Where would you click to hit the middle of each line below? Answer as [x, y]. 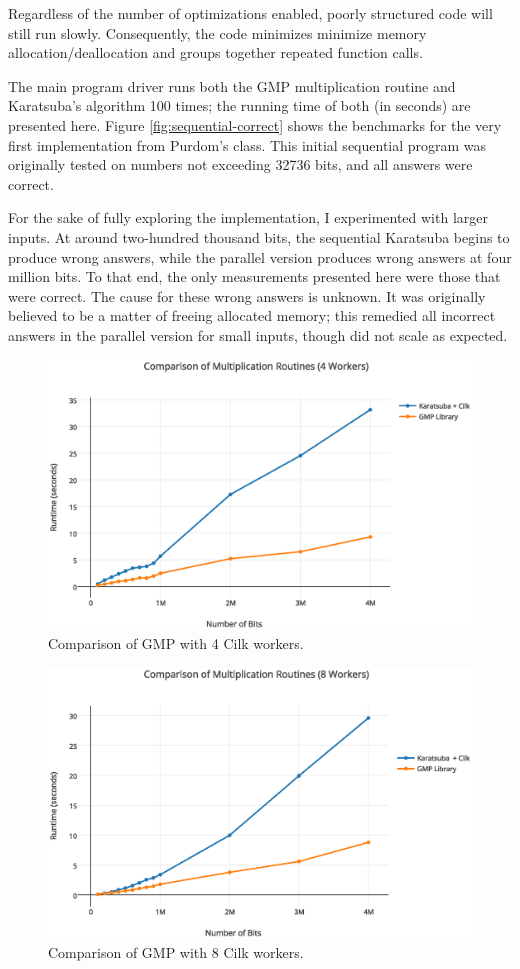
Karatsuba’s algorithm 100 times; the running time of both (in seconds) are [239, 105]
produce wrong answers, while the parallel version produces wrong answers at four [260, 256]
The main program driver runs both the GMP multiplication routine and [232, 85]
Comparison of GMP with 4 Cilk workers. [176, 643]
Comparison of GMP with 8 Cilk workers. [176, 951]
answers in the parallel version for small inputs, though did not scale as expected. [258, 334]
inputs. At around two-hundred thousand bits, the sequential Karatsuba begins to [259, 236]
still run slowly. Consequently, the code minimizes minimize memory [217, 32]
